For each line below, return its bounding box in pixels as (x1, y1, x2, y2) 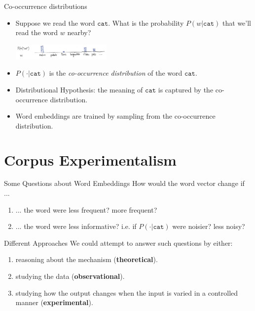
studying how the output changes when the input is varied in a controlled (15, 287, 238, 298)
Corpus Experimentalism (4, 149, 177, 170)
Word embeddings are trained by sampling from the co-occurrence (15, 111, 216, 121)
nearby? (67, 27, 91, 38)
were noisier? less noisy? (172, 221, 245, 231)
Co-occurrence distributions (4, 1, 87, 11)
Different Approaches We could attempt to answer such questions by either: (4, 237, 233, 248)
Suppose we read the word (15, 17, 95, 28)
